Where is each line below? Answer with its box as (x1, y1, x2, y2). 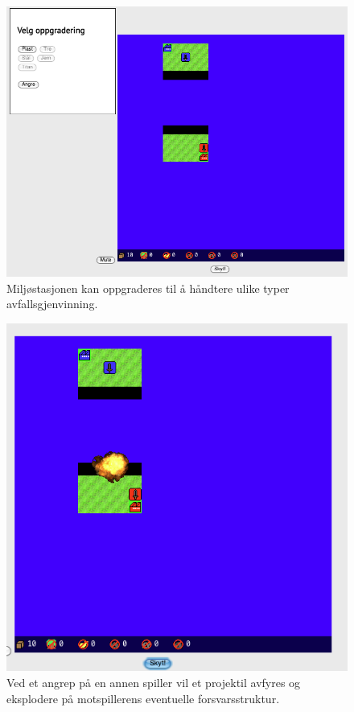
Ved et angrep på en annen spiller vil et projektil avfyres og (6, 674, 301, 691)
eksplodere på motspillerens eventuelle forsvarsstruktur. (6, 689, 280, 706)
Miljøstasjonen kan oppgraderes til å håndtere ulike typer (6, 279, 290, 296)
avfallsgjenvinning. (6, 295, 98, 312)
